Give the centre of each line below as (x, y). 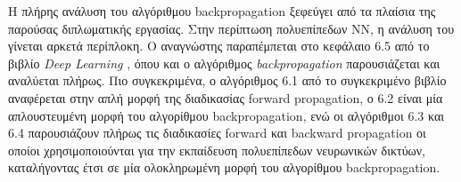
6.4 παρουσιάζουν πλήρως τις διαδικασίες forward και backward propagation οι (217, 133)
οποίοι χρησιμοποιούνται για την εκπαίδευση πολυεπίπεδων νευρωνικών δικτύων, (217, 150)
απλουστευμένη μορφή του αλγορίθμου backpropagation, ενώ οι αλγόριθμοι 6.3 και (226, 115)
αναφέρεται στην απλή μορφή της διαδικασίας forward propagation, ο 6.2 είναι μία (226, 97)
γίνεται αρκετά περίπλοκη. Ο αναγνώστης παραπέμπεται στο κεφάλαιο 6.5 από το (219, 46)
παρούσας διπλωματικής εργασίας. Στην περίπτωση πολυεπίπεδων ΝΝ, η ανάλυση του (231, 28)
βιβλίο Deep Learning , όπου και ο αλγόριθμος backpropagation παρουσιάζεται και (224, 63)
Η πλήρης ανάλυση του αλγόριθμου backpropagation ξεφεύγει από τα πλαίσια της (222, 11)
